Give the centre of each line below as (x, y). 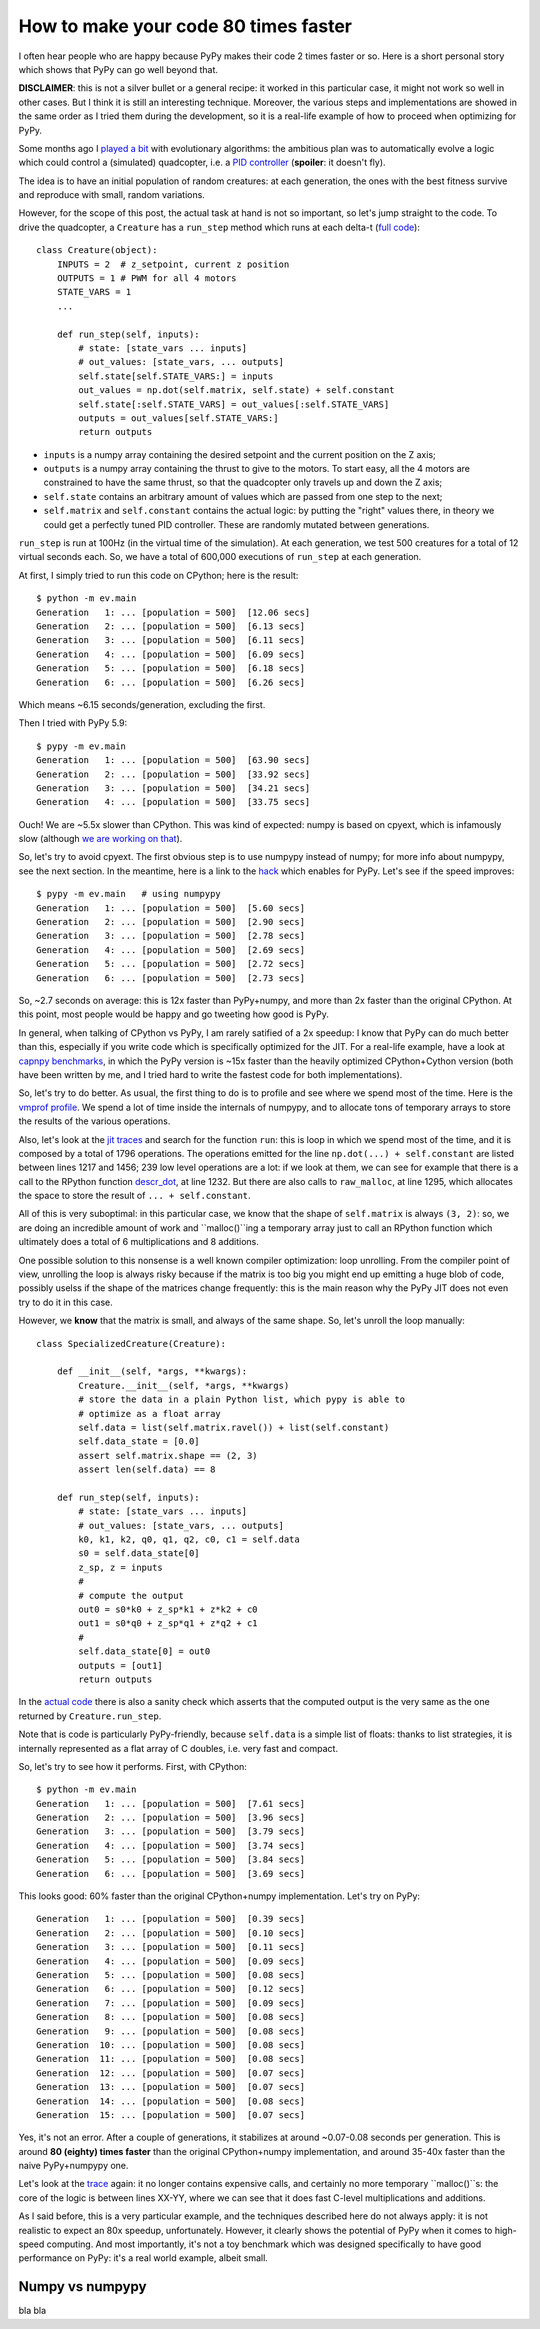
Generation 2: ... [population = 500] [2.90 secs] (170, 922)
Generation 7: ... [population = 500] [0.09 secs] (170, 2003)
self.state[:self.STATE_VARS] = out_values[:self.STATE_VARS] (234, 404)
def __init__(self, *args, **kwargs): (152, 1371)
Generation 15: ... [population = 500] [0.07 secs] (170, 2114)
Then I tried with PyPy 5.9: (73, 723)
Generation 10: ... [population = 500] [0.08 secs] (170, 2044)
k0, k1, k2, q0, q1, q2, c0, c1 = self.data (189, 1539)
